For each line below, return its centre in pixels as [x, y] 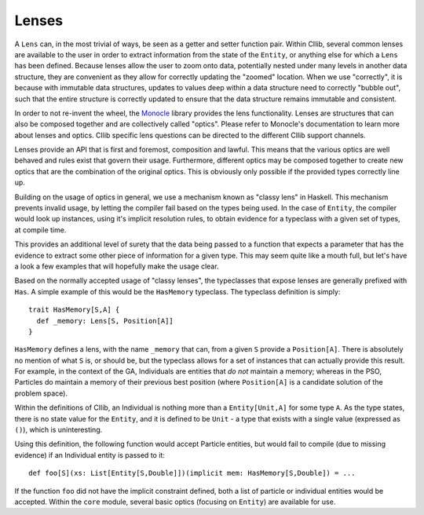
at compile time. [40, 230]
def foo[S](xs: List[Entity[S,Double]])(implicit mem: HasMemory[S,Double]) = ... [192, 473]
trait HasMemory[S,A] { [74, 310]
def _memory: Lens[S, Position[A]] [105, 321]
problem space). [41, 393]
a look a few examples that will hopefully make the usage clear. [117, 266]
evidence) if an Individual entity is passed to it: [90, 455]
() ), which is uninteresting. [58, 430]
